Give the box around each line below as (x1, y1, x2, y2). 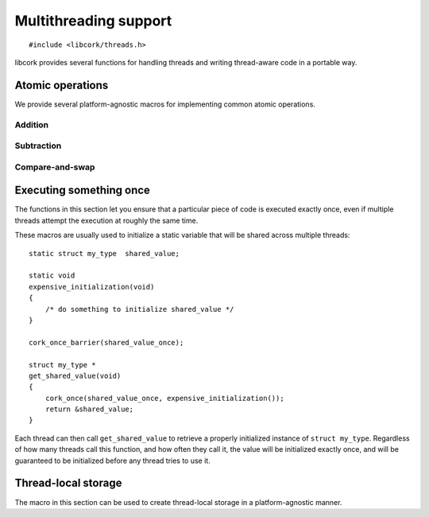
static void (29, 271, 75, 280)
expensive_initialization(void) (29, 282, 155, 291)
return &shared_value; (44, 405, 134, 414)
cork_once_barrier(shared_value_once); (29, 338, 184, 347)
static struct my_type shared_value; (29, 249, 180, 258)
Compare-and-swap (14, 161, 95, 173)
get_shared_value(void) (29, 371, 122, 380)
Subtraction (14, 140, 62, 151)
